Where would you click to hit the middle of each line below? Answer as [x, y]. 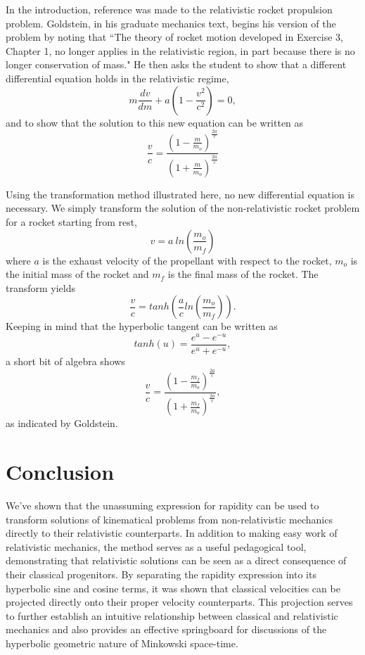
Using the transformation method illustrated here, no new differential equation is [180, 194]
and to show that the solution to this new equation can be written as [155, 122]
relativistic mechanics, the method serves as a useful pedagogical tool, [156, 546]
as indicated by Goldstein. [62, 423]
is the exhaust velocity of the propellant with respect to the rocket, [187, 260]
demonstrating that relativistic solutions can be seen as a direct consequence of [176, 560]
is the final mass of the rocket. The [243, 274]
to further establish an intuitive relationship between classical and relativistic [172, 615]
